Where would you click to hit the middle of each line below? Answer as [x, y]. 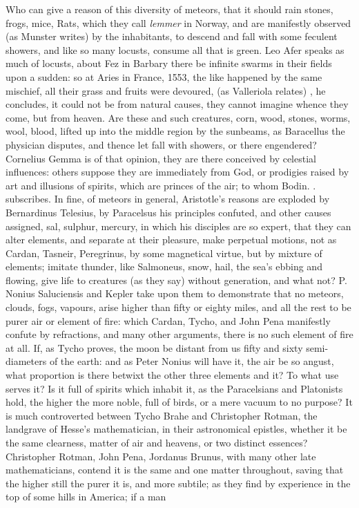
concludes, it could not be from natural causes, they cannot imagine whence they [177, 104]
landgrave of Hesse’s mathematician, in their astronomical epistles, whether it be [176, 429]
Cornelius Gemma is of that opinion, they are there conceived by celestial [161, 158]
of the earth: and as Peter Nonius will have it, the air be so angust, [192, 361]
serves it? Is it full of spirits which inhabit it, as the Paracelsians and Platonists [174, 388]
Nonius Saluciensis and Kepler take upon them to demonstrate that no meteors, [175, 293]
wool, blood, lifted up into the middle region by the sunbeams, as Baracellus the [175, 131]
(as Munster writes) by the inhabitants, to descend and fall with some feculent [172, 36]
